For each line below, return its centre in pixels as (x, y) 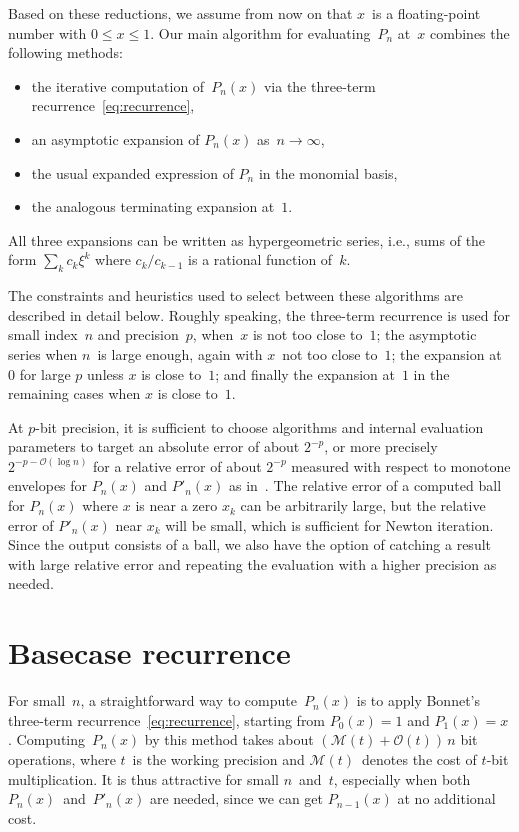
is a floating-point (426, 13)
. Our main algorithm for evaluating (260, 32)
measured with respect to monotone (401, 465)
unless (105, 373)
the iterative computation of (118, 85)
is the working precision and (218, 758)
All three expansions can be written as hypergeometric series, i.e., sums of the (247, 239)
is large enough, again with (180, 353)
